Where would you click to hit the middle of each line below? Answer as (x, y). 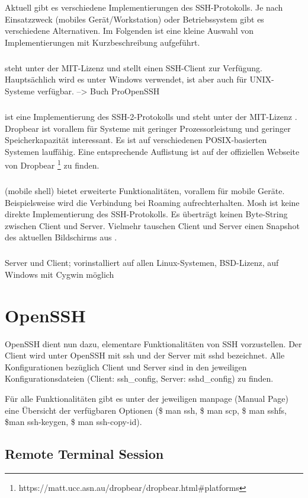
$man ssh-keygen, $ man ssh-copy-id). (73, 422)
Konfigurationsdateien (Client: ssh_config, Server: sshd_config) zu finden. (139, 378)
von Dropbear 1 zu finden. (52, 164)
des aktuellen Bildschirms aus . (61, 237)
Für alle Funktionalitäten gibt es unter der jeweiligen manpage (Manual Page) (147, 398)
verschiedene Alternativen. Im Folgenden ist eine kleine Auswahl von (129, 31)
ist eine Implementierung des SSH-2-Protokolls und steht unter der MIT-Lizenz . (151, 116)
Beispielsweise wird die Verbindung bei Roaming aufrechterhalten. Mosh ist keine (152, 202)
